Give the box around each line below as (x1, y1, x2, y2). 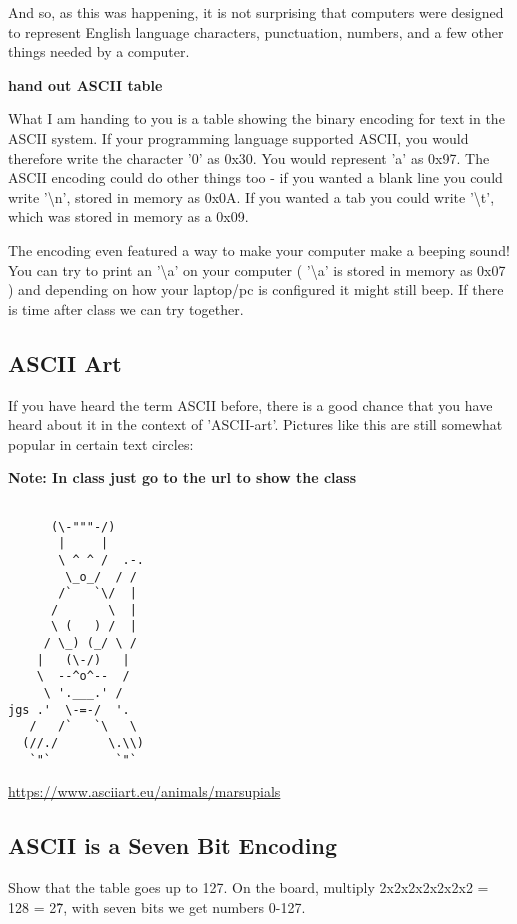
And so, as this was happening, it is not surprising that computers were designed (8, 2, 504, 22)
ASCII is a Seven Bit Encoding (8, 830, 337, 861)
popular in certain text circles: (8, 433, 194, 454)
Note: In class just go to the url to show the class (8, 467, 357, 488)
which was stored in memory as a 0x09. (8, 206, 249, 227)
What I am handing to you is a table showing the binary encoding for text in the (8, 108, 505, 129)
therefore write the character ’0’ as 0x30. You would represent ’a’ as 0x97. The (8, 147, 490, 168)
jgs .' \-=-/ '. (8, 702, 130, 717)
